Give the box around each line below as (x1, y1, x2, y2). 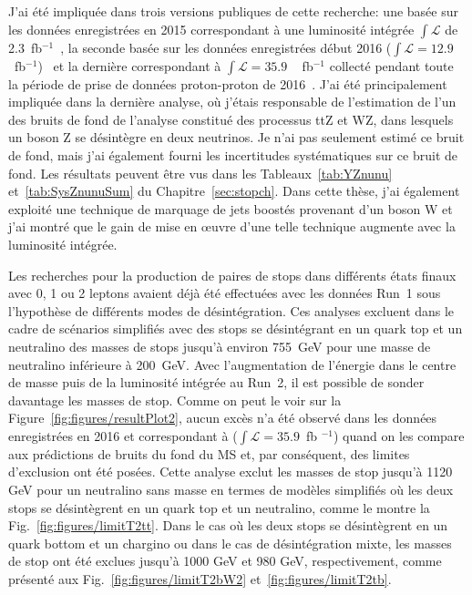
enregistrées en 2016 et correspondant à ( (8, 426, 238, 445)
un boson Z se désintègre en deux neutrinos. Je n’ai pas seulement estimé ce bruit (8, 128, 465, 147)
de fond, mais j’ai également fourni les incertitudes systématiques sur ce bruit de (8, 145, 458, 164)
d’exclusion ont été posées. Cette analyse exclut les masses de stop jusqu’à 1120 (8, 462, 453, 481)
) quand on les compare (333, 426, 465, 445)
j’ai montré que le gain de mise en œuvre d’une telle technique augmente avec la (8, 217, 456, 236)
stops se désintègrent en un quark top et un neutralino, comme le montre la (8, 498, 430, 517)
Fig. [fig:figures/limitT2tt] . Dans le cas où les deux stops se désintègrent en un (8, 516, 448, 535)
